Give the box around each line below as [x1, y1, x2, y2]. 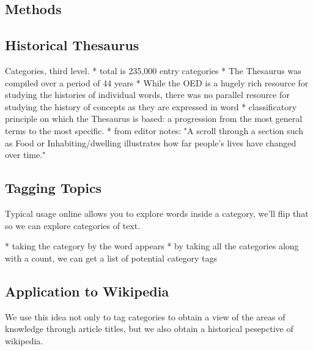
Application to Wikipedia [5, 281, 169, 300]
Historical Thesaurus [5, 36, 139, 55]
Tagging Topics [5, 178, 102, 197]
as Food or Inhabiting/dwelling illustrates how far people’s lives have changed [5, 136, 296, 149]
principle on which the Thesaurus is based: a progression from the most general [5, 112, 303, 125]
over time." [5, 148, 46, 161]
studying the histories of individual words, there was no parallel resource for [5, 88, 290, 101]
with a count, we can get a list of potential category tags [5, 251, 218, 264]
